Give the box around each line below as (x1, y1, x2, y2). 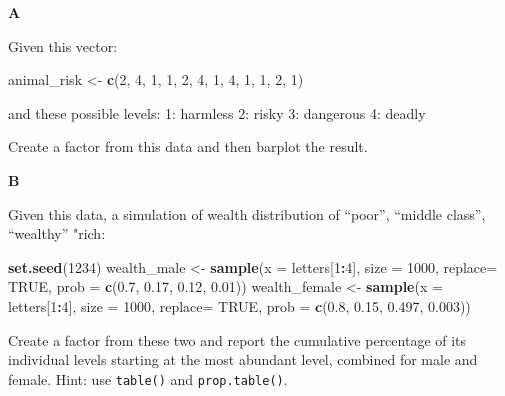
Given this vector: (8, 35, 118, 56)
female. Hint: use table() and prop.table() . (8, 368, 288, 389)
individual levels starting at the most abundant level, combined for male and (8, 349, 478, 370)
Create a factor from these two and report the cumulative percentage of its (8, 329, 467, 350)
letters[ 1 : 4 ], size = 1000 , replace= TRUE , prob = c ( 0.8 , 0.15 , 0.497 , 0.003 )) (8, 295, 471, 316)
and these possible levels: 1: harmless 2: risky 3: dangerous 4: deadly (8, 102, 426, 123)
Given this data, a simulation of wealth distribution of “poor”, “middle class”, (8, 203, 486, 224)
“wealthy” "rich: (8, 223, 106, 244)
